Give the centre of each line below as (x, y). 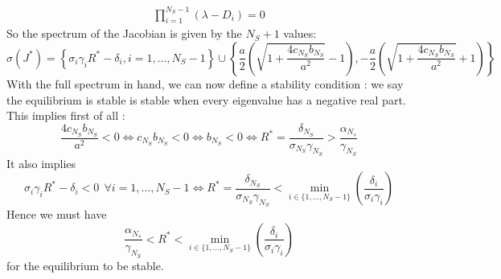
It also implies (41, 163)
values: (300, 33)
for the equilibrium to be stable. (85, 265)
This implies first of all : (66, 115)
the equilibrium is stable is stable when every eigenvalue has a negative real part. (206, 99)
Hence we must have (57, 214)
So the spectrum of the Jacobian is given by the (124, 33)
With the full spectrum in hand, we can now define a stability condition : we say (205, 83)
